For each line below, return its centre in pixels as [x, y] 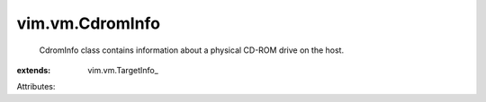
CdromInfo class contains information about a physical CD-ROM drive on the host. [192, 50]
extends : [34, 70]
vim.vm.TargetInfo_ [123, 70]
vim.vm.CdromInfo [89, 23]
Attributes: [36, 87]
